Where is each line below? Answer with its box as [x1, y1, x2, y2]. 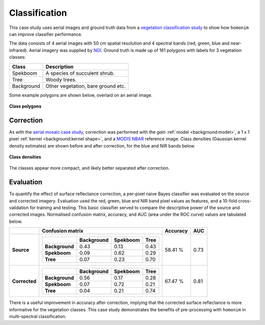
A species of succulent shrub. [46, 69, 115, 76]
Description [46, 63, 74, 70]
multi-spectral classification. [9, 314, 67, 319]
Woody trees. [46, 76, 77, 83]
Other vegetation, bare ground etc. [46, 83, 126, 89]
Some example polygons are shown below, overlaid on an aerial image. [9, 92, 153, 98]
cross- [238, 198, 252, 204]
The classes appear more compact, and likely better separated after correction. [9, 165, 170, 171]
